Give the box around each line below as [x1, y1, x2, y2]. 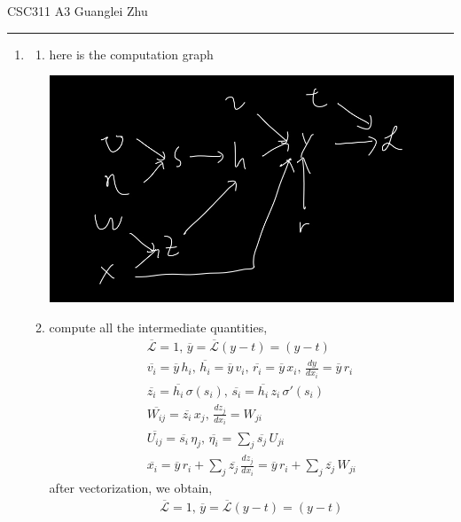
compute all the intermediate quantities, [49, 317, 268, 336]
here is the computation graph [49, 44, 214, 63]
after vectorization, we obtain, [49, 479, 213, 497]
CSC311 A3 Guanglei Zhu [7, 2, 148, 19]
